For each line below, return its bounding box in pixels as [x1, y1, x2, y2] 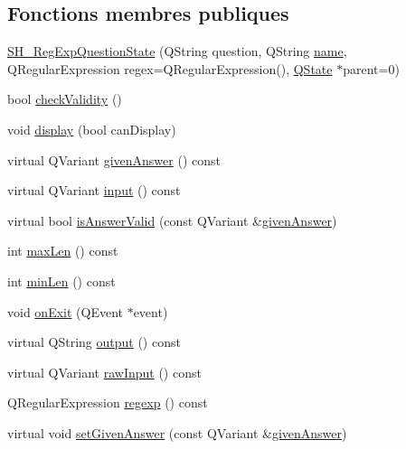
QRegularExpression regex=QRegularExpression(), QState [7, 59, 333, 78]
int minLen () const [7, 271, 116, 290]
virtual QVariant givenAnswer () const [7, 150, 221, 169]
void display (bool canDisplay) [7, 119, 176, 138]
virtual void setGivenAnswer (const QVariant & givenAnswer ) [7, 423, 347, 442]
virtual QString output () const [7, 332, 181, 351]
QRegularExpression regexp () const [7, 393, 208, 412]
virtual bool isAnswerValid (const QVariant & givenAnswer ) [7, 210, 337, 229]
